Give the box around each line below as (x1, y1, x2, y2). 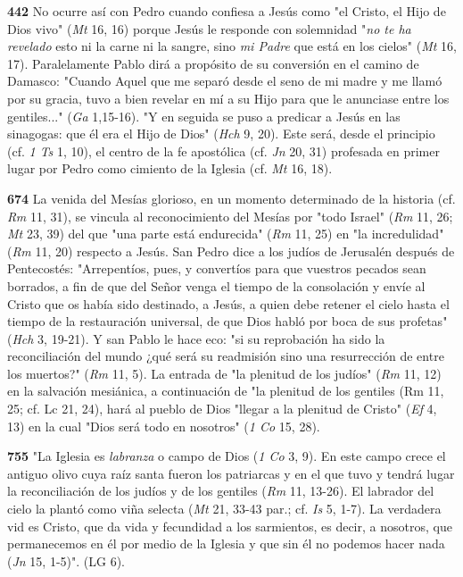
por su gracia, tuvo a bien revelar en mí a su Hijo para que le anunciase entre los (7, 88, 450, 107)
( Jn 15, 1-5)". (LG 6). (7, 551, 125, 570)
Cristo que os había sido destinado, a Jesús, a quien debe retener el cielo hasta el (7, 294, 450, 313)
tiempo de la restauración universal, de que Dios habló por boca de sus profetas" (7, 312, 448, 330)
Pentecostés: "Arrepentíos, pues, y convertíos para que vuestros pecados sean (7, 259, 426, 278)
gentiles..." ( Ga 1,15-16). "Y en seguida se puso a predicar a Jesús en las (7, 106, 401, 125)
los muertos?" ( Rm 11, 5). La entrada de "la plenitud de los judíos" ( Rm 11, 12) (7, 364, 442, 382)
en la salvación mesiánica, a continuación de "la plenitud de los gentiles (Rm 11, (7, 381, 444, 400)
